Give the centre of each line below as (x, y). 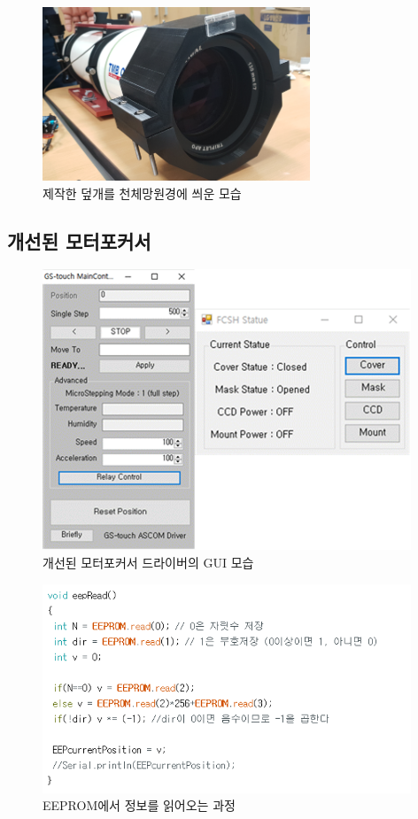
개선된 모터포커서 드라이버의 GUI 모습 (148, 562)
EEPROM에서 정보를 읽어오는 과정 (139, 805)
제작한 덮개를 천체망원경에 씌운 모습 (142, 193)
